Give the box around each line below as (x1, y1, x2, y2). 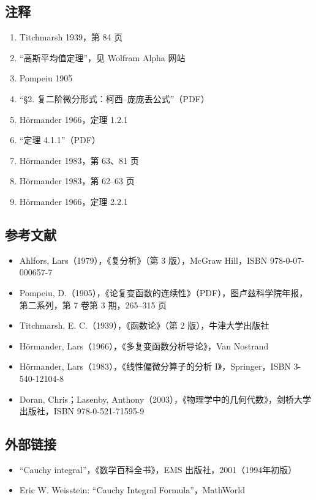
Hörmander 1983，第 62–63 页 (19, 174, 135, 187)
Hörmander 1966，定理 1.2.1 (19, 113, 128, 125)
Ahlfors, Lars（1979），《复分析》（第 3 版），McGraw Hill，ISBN (19, 253, 268, 266)
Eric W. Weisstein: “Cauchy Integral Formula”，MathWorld (19, 483, 246, 496)
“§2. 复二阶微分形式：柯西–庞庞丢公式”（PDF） (19, 92, 209, 105)
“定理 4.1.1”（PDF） (19, 133, 100, 146)
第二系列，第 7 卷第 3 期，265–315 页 (19, 298, 167, 311)
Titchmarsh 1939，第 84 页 (19, 31, 123, 43)
